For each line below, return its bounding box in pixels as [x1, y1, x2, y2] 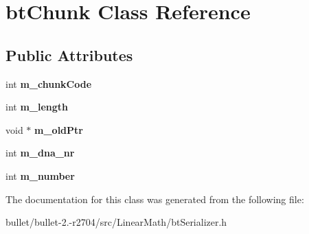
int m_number [5, 168, 75, 183]
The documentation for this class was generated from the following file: [5, 191, 304, 206]
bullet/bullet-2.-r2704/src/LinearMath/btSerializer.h [5, 215, 227, 229]
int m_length [5, 100, 69, 114]
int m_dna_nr [5, 145, 75, 160]
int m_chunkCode [5, 76, 92, 91]
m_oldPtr [34, 122, 83, 137]
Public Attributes [5, 44, 133, 65]
